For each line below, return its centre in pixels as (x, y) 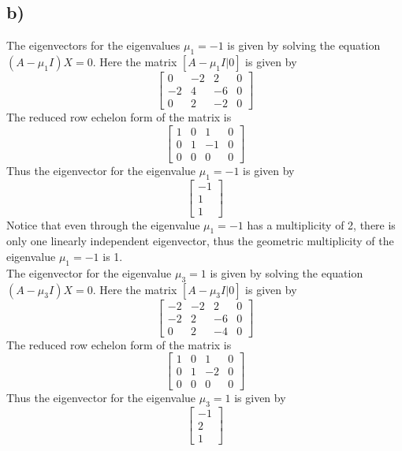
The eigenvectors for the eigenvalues (93, 45)
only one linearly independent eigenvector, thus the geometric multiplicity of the (200, 241)
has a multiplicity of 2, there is (321, 224)
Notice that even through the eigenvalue (103, 224)
